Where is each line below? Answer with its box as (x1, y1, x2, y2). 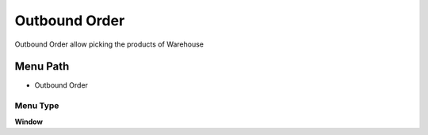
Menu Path (14, 60, 70, 73)
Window (14, 117, 44, 126)
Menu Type (14, 100, 59, 111)
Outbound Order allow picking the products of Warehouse (14, 39, 204, 49)
